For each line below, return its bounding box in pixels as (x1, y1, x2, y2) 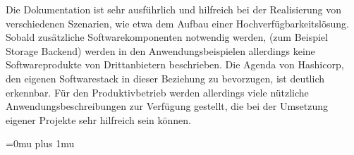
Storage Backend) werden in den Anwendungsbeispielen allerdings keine (6, 43, 315, 58)
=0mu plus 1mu (6, 136, 75, 151)
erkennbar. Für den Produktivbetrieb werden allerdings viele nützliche (6, 85, 309, 99)
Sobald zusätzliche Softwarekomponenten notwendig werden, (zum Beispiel (6, 30, 328, 44)
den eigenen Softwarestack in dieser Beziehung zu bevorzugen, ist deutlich (6, 70, 325, 85)
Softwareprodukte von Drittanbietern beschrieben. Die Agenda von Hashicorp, (6, 57, 344, 72)
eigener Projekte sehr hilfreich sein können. (6, 112, 192, 127)
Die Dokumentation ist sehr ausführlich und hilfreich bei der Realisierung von (6, 2, 341, 16)
